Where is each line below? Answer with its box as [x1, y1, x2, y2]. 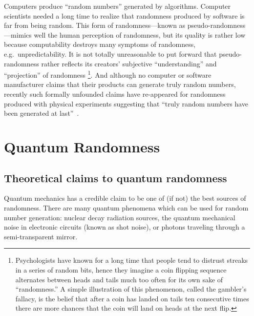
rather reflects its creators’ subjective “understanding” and [41, 58, 217, 68]
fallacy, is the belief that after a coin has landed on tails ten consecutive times [15, 293, 249, 303]
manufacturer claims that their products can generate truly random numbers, [4, 79, 236, 89]
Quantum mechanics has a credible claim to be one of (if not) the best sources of [4, 193, 246, 203]
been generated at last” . [4, 108, 79, 118]
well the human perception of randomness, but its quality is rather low [34, 29, 246, 40]
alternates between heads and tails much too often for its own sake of [15, 274, 223, 284]
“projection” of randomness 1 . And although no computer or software [4, 68, 212, 80]
